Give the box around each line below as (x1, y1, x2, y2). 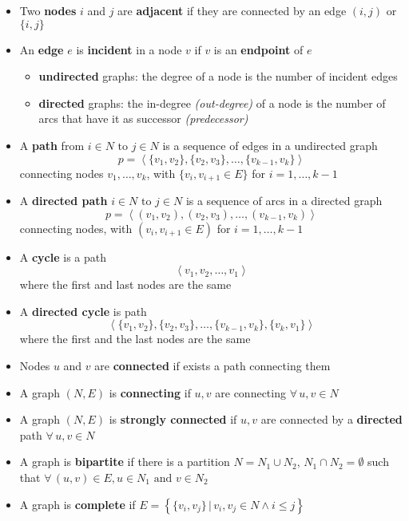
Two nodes (19, 2, 77, 18)
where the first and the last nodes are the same (19, 330, 251, 347)
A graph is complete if (19, 495, 136, 512)
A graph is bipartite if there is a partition (19, 453, 230, 470)
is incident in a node (76, 41, 182, 57)
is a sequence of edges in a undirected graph (162, 136, 378, 153)
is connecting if (109, 384, 191, 401)
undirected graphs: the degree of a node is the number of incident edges (38, 68, 398, 85)
